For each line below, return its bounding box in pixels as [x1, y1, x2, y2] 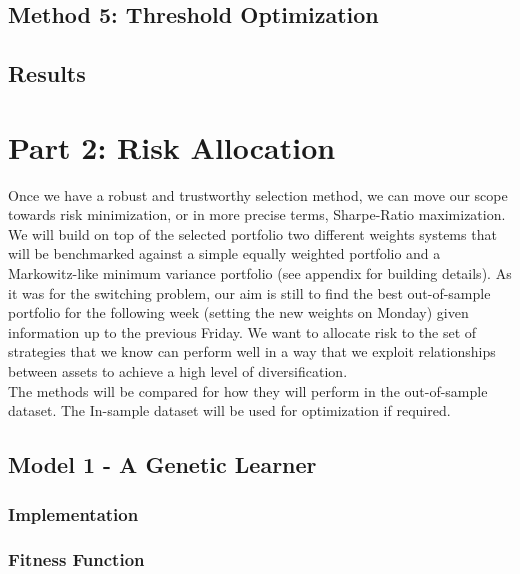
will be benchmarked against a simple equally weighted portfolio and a [8, 243, 441, 264]
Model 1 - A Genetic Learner [8, 449, 317, 480]
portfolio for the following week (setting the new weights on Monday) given [8, 302, 469, 323]
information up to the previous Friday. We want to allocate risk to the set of [8, 321, 477, 342]
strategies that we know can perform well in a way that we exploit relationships [8, 341, 496, 362]
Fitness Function [8, 547, 145, 572]
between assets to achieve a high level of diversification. [8, 361, 348, 382]
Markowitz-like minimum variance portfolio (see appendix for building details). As [8, 263, 512, 284]
